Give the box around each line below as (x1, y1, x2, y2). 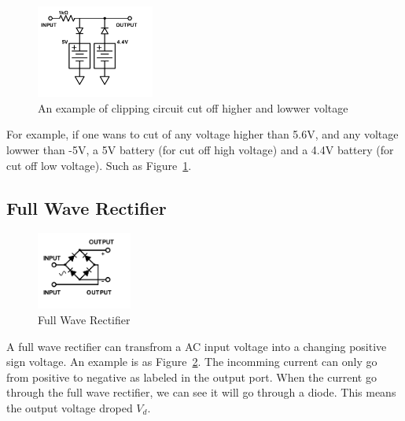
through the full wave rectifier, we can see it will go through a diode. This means (6, 384, 396, 401)
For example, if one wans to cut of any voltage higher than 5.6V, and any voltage (6, 126, 399, 142)
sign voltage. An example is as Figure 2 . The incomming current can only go (6, 353, 377, 370)
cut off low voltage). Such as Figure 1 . (6, 157, 192, 173)
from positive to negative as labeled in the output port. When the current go (6, 368, 377, 385)
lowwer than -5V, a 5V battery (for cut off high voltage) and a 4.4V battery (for (6, 141, 394, 157)
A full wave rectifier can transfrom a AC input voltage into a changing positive (6, 338, 387, 354)
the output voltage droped (6, 399, 133, 415)
